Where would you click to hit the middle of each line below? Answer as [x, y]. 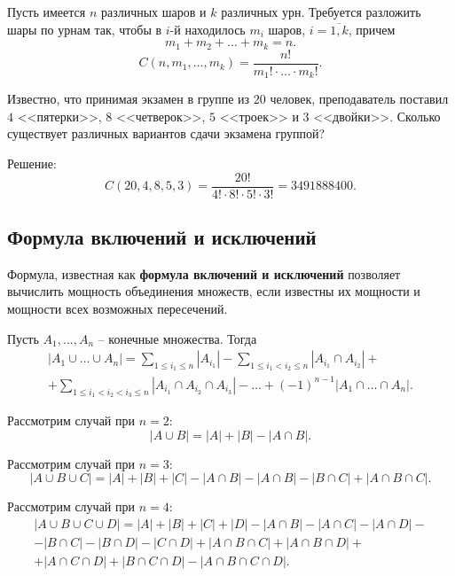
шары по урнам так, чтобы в [85, 29]
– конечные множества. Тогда [177, 338]
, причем [372, 29]
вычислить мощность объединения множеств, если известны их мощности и [214, 291]
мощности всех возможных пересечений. [118, 308]
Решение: [32, 163]
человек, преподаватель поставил [359, 99]
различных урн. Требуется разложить [321, 12]
